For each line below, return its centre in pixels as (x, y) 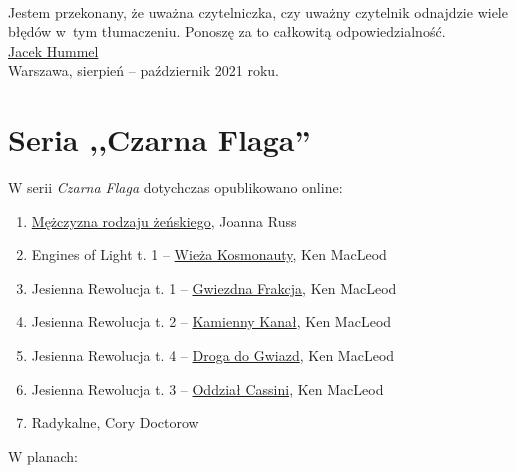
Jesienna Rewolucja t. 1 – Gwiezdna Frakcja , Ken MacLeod (214, 287)
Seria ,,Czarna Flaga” (159, 139)
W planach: (43, 455)
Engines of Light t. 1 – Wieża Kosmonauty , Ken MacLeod (209, 254)
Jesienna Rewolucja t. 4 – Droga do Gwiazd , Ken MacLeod (213, 355)
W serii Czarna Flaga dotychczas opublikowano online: (175, 187)
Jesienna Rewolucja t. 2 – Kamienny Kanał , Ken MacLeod (211, 321)
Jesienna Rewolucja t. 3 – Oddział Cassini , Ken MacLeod (207, 388)
